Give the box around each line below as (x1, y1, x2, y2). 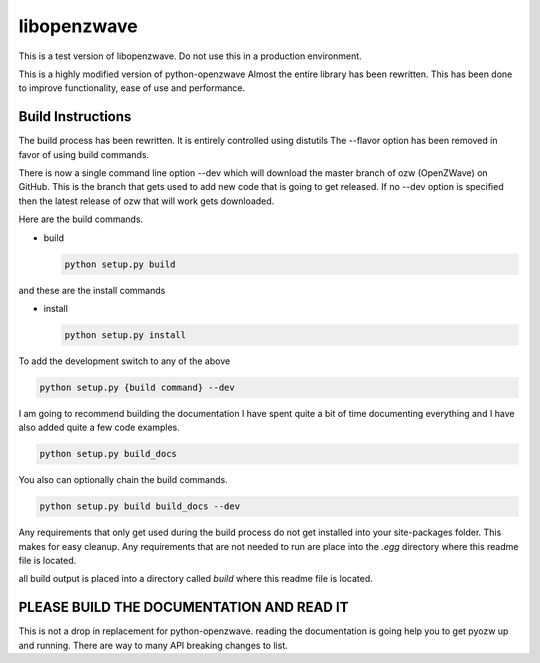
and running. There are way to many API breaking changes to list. (18, 639, 289, 651)
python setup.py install (64, 329, 187, 340)
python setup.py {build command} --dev (39, 381, 235, 393)
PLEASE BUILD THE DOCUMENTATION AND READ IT (18, 599, 349, 616)
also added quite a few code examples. (18, 421, 180, 434)
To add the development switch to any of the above (18, 355, 231, 367)
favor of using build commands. (18, 148, 150, 160)
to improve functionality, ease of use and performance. (18, 82, 245, 94)
